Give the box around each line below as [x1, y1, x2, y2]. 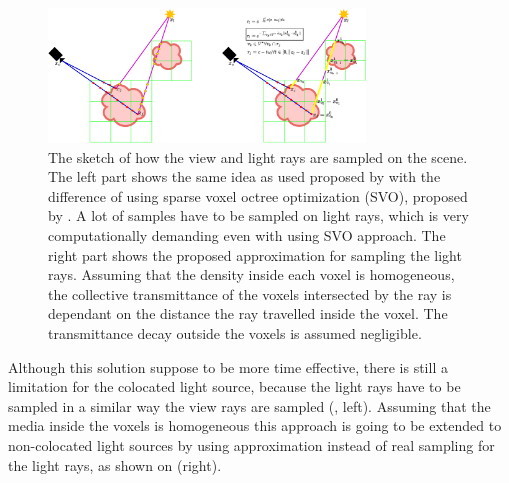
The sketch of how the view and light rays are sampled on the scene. [48, 146, 468, 167]
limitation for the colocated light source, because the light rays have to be [8, 376, 461, 397]
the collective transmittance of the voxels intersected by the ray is [48, 283, 452, 304]
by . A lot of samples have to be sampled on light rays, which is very [48, 205, 469, 226]
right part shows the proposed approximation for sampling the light [48, 244, 462, 265]
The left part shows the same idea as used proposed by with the [48, 166, 441, 187]
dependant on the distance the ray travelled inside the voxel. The [48, 303, 448, 324]
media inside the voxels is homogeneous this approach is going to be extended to [8, 415, 502, 436]
